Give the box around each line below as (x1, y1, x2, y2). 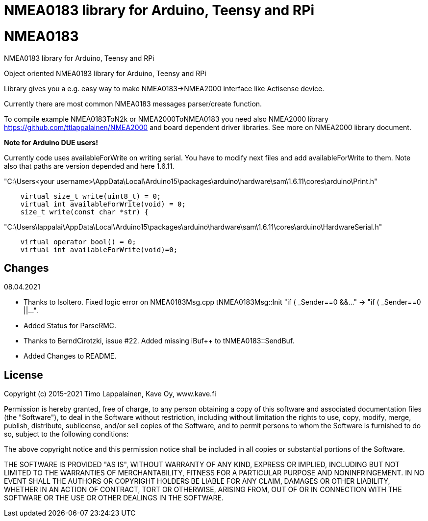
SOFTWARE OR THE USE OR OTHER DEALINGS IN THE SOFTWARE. (4, 494, 224, 502)
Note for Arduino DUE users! (4, 138, 98, 147)
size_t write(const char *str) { (20, 208, 149, 216)
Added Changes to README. (24, 352, 117, 361)
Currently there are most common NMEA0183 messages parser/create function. (4, 99, 262, 108)
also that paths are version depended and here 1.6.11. (4, 161, 175, 170)
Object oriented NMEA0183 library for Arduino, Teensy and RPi (4, 69, 206, 78)
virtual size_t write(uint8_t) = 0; (20, 192, 161, 200)
